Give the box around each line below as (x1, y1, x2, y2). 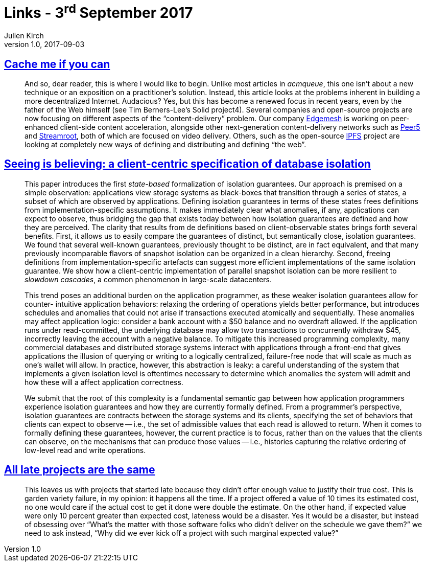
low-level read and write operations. (25, 445, 146, 455)
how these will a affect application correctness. (25, 377, 183, 387)
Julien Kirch (4, 31, 44, 40)
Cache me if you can (4, 57, 110, 71)
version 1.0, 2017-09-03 (4, 40, 85, 49)
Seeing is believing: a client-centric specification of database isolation (4, 157, 371, 171)
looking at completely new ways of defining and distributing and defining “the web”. (25, 140, 306, 149)
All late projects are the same (4, 463, 155, 477)
